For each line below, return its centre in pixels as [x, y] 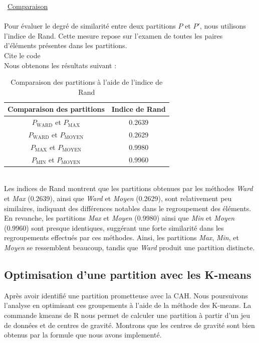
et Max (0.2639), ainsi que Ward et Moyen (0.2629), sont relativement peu [118, 198]
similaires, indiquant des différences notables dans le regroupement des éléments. [128, 208]
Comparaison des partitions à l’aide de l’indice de [87, 82]
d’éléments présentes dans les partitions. [66, 45]
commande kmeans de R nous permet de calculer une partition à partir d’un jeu [127, 315]
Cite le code [22, 55]
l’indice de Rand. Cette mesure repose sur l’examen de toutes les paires [113, 35]
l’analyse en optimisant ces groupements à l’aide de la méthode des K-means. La [128, 305]
